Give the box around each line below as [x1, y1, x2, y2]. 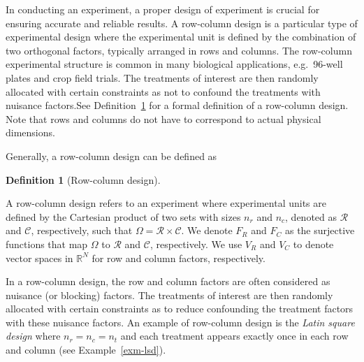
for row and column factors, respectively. [92, 250, 265, 265]
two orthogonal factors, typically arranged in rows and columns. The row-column [6, 43, 352, 57]
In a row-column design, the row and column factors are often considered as [6, 274, 330, 289]
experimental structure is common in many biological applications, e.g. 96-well [6, 57, 343, 71]
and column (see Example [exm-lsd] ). [6, 342, 166, 357]
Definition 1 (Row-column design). [6, 172, 161, 187]
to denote [293, 236, 334, 251]
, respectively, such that [31, 223, 133, 238]
